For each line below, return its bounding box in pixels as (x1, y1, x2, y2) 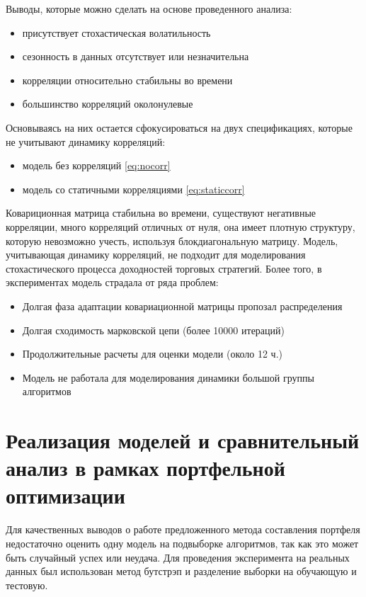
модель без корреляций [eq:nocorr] (22, 158, 171, 173)
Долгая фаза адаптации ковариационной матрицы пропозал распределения (22, 298, 343, 313)
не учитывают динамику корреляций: (6, 134, 166, 149)
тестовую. (6, 577, 48, 592)
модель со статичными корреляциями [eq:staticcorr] (22, 181, 245, 196)
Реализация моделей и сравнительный (6, 426, 360, 455)
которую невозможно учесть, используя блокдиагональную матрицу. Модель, (6, 233, 338, 248)
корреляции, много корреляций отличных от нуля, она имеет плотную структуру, (6, 219, 355, 234)
